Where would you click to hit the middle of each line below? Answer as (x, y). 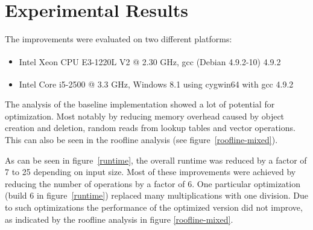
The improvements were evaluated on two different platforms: (119, 39)
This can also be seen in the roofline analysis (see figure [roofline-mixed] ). (141, 139)
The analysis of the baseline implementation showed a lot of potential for (140, 104)
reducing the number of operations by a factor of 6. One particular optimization (153, 183)
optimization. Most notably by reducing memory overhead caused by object (145, 116)
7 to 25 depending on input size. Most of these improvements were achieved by (150, 172)
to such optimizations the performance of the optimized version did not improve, (154, 207)
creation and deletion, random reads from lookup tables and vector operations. (150, 128)
